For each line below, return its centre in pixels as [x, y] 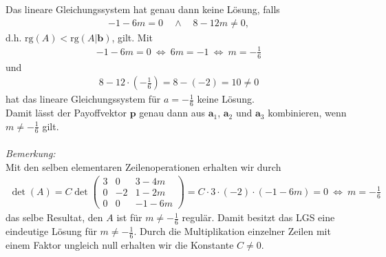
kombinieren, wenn [307, 113]
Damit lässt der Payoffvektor [66, 113]
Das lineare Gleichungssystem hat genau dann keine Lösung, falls [143, 9]
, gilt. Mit [132, 37]
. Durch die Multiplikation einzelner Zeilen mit [232, 231]
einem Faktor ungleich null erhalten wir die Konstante [120, 245]
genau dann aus [172, 113]
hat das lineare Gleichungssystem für [83, 99]
